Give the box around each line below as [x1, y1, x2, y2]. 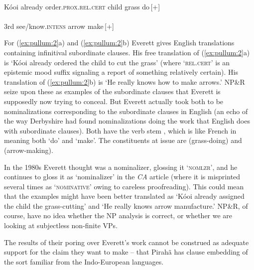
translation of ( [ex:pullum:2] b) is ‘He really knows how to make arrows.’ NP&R [4, 76, 245, 87]
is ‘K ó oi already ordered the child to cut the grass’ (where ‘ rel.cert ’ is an [4, 57, 230, 67]
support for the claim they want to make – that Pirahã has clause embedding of [4, 247, 248, 257]
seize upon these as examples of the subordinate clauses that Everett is [4, 86, 221, 97]
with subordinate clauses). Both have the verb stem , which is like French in [4, 125, 237, 135]
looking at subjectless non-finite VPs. [4, 220, 118, 231]
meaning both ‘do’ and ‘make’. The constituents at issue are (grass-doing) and [4, 135, 242, 145]
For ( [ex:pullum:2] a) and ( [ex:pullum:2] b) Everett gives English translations [4, 37, 235, 48]
